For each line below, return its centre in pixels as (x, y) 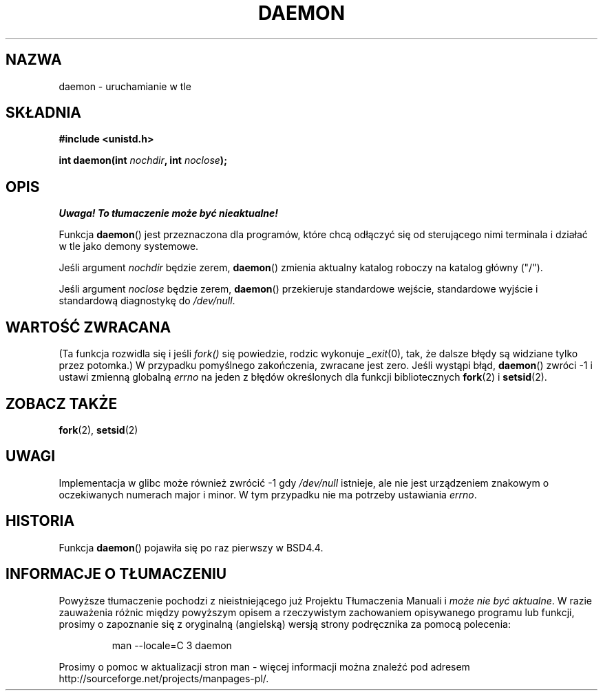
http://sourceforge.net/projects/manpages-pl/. (164, 678)
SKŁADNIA (43, 113)
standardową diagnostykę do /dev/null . (147, 301)
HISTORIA (40, 521)
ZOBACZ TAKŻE (62, 403)
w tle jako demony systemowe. (129, 246)
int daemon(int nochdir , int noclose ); (143, 160)
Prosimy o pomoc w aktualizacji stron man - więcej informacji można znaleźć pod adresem (264, 666)
